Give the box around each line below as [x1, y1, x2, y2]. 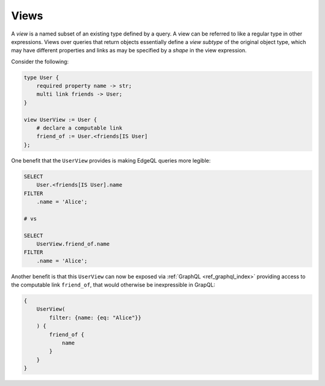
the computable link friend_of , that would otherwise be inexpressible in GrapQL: [11, 281, 215, 288]
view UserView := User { [23, 116, 97, 123]
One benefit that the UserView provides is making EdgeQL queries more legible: [11, 157, 211, 164]
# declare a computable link [36, 125, 123, 132]
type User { [23, 74, 60, 81]
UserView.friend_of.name [36, 240, 110, 247]
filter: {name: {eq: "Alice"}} [49, 314, 141, 321]
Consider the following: [11, 58, 69, 65]
